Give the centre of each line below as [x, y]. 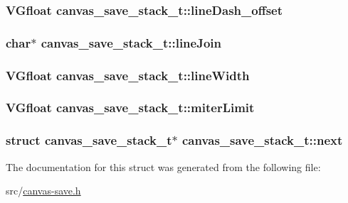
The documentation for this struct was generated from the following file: [163, 166]
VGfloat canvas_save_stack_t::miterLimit [130, 108]
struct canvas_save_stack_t [89, 140]
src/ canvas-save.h [43, 191]
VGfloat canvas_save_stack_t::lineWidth [128, 75]
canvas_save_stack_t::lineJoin [131, 42]
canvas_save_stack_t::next [262, 140]
